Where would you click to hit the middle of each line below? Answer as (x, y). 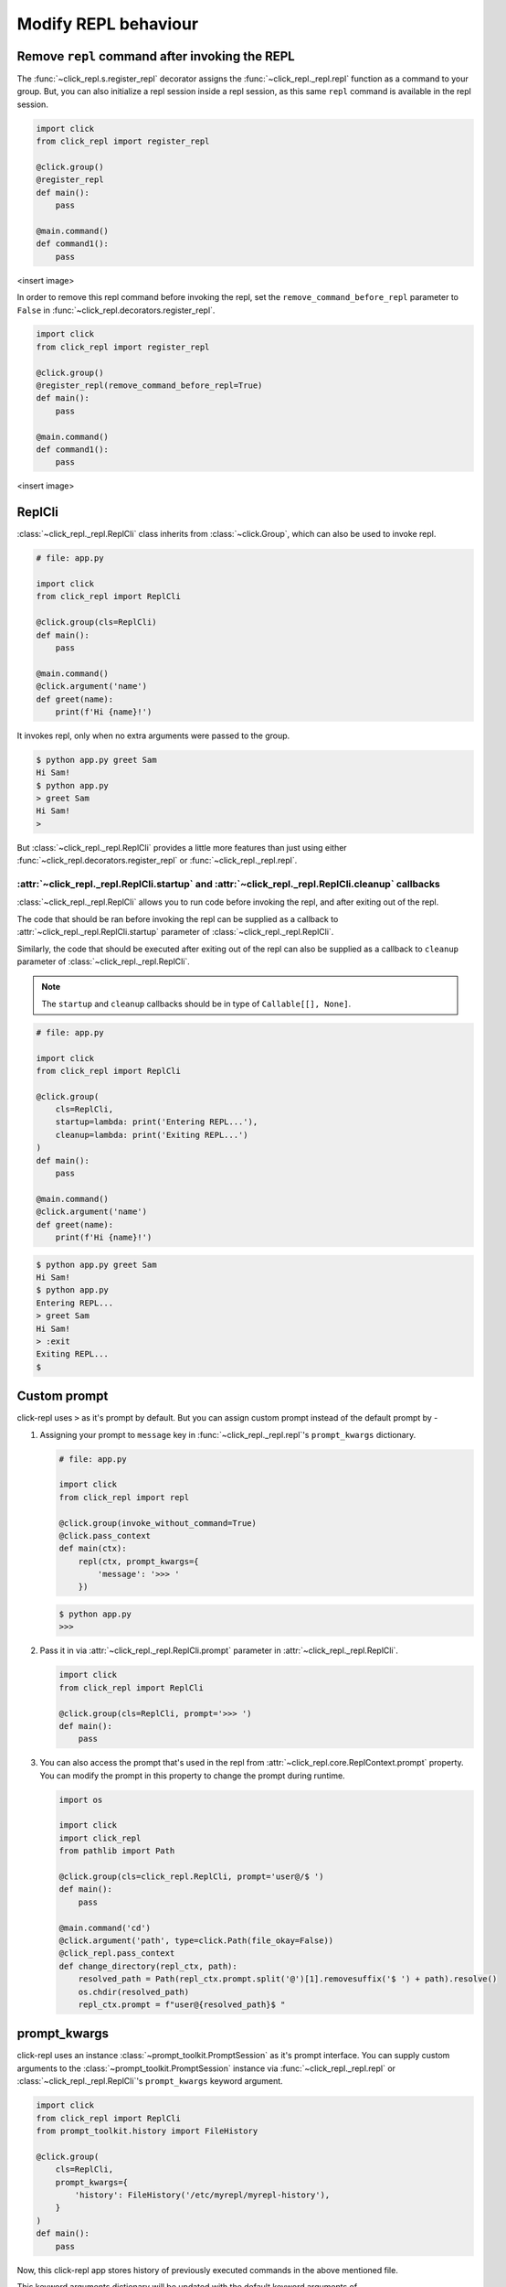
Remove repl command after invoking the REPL (156, 56)
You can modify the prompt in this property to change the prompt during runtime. (193, 1776)
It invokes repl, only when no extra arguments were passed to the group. (153, 735)
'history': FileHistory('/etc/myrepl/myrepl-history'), (202, 2195)
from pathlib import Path (117, 1851)
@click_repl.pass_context (117, 1954)
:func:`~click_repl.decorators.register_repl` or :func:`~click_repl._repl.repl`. (157, 861)
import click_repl (100, 1838)
